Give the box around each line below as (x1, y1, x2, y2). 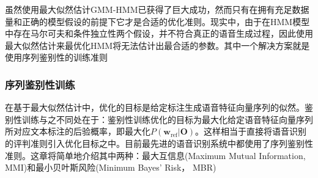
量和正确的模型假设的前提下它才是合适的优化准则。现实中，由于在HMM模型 (5, 15, 310, 28)
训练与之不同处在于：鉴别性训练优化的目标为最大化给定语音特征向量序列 (21, 113, 313, 125)
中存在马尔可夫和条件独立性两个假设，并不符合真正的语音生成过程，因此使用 (5, 27, 313, 40)
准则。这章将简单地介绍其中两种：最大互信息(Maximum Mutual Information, (5, 149, 306, 161)
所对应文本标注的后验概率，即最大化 (5, 125, 150, 138)
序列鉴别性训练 (5, 76, 75, 92)
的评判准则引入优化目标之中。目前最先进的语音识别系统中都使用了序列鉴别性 (5, 136, 313, 149)
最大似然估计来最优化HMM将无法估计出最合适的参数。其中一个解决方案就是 (5, 39, 310, 51)
